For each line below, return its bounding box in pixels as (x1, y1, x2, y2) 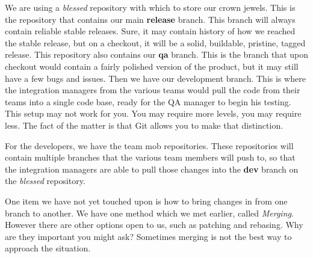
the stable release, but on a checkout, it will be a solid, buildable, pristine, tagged (5, 36, 306, 49)
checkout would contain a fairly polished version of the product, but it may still (5, 60, 299, 72)
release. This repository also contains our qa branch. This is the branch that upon (5, 48, 309, 61)
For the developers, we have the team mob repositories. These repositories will (5, 139, 294, 152)
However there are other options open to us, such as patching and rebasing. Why (5, 218, 303, 231)
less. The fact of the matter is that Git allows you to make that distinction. (5, 118, 284, 131)
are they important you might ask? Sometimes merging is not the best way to (5, 230, 292, 242)
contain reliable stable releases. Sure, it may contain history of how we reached (5, 25, 296, 37)
